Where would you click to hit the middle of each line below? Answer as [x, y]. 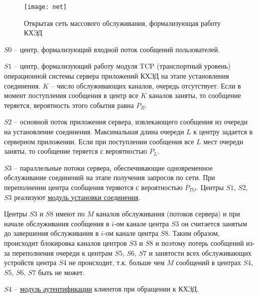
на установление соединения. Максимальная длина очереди [94, 131]
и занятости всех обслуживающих [200, 252]
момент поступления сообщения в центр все [71, 95]
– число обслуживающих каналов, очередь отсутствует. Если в [146, 85]
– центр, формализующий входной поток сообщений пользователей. [117, 49]
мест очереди [223, 141]
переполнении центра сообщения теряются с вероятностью [93, 187]
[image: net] [45, 7]
